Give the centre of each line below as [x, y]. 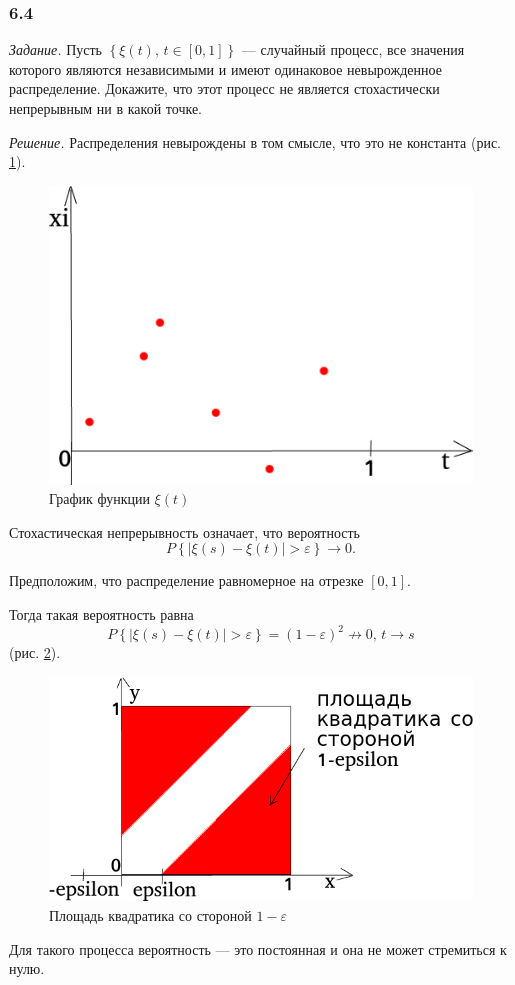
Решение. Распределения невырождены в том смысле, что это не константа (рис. [255, 141]
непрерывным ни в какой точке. [105, 108]
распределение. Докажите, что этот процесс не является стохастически [224, 88]
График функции [99, 498]
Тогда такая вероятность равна [101, 614]
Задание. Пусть [55, 49]
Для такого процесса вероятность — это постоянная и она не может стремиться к [258, 948]
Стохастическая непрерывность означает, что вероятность [185, 531]
